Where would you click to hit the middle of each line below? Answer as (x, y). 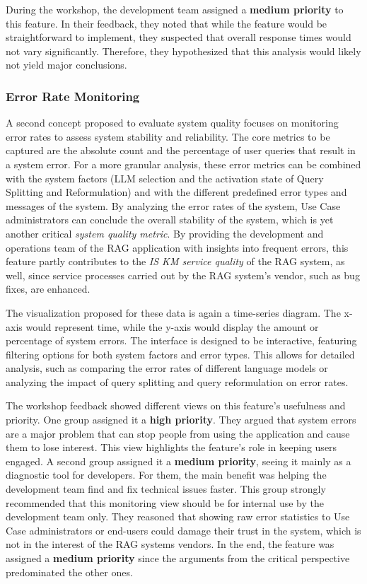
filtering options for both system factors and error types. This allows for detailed (180, 354)
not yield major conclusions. (66, 65)
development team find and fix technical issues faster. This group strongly (166, 489)
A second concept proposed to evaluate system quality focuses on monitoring (172, 123)
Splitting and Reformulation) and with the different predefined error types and (176, 192)
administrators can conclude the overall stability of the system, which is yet (170, 220)
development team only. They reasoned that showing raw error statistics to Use (178, 516)
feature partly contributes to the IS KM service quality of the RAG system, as (175, 261)
